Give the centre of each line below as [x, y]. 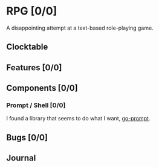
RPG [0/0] [32, 11]
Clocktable [27, 47]
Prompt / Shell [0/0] [36, 105]
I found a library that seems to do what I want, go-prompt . [78, 119]
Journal [21, 158]
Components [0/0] [42, 88]
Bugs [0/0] [27, 137]
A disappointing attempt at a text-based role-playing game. [80, 28]
